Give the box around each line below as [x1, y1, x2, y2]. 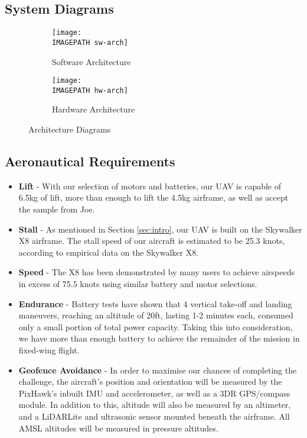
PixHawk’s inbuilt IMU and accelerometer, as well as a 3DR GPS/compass [18, 387, 290, 399]
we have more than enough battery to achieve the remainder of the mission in [18, 332, 300, 344]
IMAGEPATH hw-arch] [52, 86, 128, 95]
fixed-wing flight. [18, 343, 80, 356]
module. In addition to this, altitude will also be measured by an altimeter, [18, 398, 291, 411]
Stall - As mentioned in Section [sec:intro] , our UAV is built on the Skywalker [18, 223, 302, 235]
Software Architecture [52, 55, 131, 67]
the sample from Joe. [18, 203, 95, 215]
